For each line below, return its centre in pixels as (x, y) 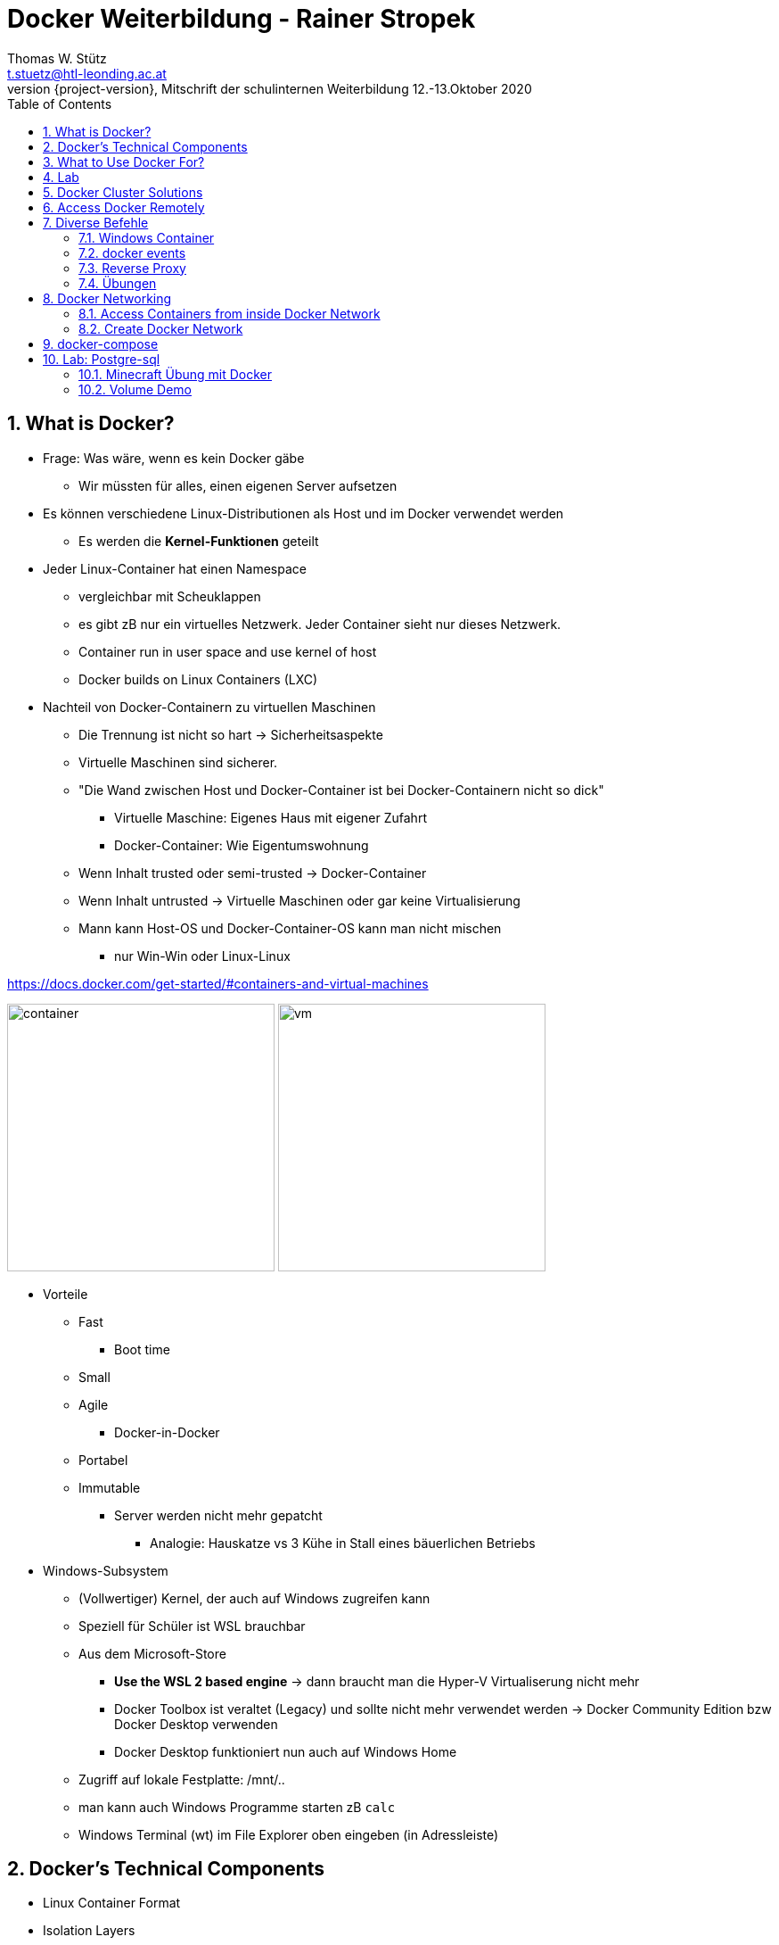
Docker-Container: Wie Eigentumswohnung (242, 845)
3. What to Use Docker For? (124, 161)
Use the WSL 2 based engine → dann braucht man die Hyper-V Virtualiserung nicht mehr (377, 1681)
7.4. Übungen (118, 283)
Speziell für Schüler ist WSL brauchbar (192, 1626)
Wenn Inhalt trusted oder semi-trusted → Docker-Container (253, 873)
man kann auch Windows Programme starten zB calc (237, 1807)
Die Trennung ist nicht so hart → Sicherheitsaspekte (231, 734)
